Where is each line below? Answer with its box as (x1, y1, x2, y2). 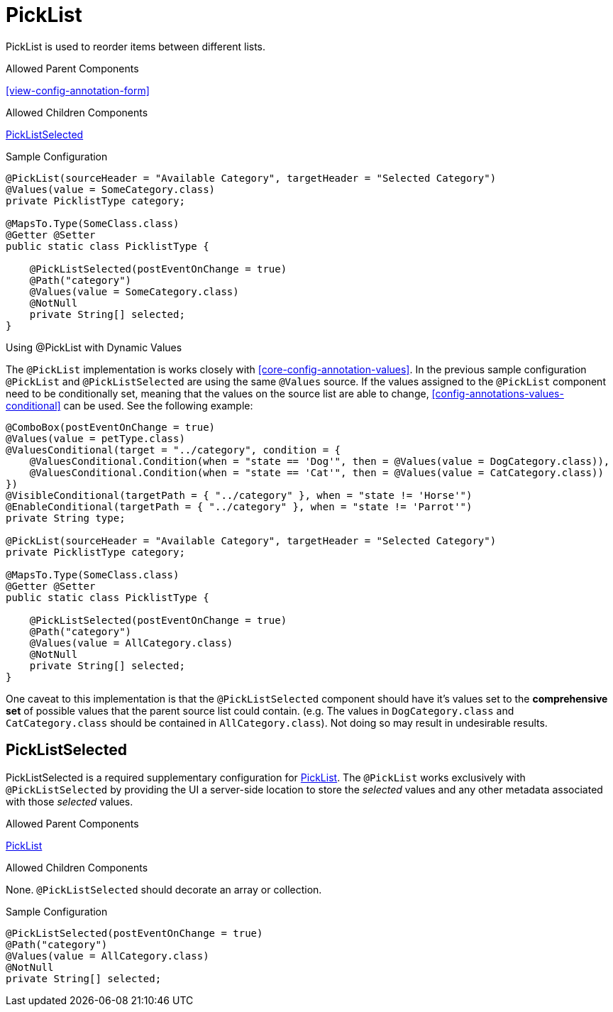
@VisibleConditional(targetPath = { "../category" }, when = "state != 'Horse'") (6, 489, 473, 501)
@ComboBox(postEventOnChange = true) (6, 421, 216, 433)
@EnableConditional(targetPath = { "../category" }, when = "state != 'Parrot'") (6, 500, 473, 512)
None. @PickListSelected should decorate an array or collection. (6, 883, 322, 896)
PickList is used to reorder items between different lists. (6, 40, 266, 53)
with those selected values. (6, 795, 133, 808)
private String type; (6, 512, 126, 524)
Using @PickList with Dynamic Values (6, 341, 182, 353)
